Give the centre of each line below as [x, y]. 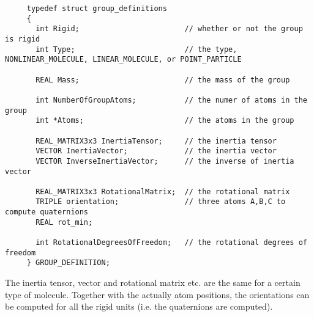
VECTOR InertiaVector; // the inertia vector [156, 151]
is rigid [23, 39]
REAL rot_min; [64, 222]
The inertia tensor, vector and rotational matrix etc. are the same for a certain [153, 282]
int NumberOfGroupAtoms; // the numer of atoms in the [171, 100]
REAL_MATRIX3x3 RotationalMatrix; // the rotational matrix [163, 191]
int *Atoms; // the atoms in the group [165, 121]
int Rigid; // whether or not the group [169, 29]
